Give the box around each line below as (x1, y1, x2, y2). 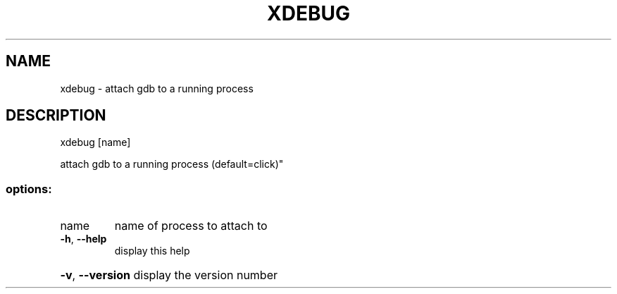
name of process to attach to (114, 219, 268, 233)
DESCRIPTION (6, 106, 106, 125)
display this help (114, 245, 190, 257)
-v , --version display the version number (60, 268, 278, 283)
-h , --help (60, 233, 107, 245)
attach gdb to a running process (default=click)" (60, 158, 284, 171)
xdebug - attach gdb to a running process (60, 82, 254, 94)
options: (6, 181, 52, 196)
